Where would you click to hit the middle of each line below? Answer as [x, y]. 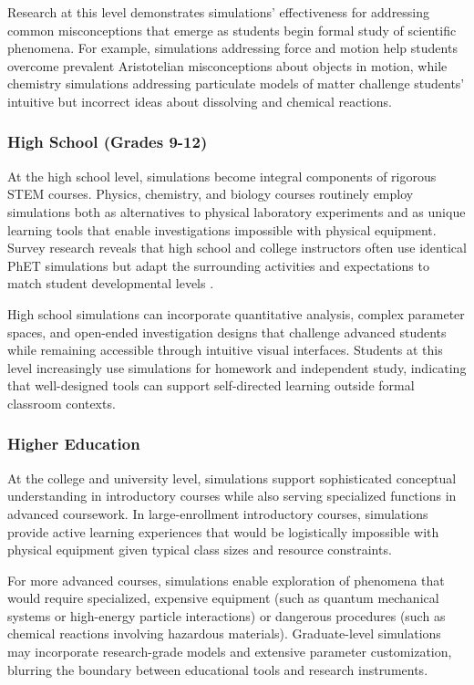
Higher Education [74, 444]
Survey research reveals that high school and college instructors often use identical [237, 248]
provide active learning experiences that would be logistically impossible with [223, 531]
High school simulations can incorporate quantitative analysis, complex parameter [236, 313]
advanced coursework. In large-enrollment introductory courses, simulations [218, 513]
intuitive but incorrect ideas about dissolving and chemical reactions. [200, 101]
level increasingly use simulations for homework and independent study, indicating [237, 367]
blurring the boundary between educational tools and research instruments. [218, 669]
